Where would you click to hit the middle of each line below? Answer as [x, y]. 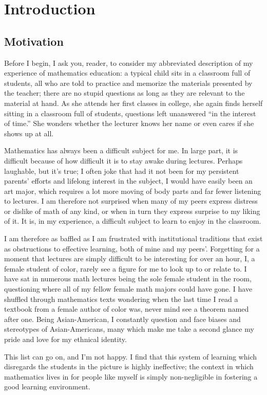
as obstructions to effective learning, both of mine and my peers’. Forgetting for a [132, 248]
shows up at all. [29, 133]
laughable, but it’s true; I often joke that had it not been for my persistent [122, 170]
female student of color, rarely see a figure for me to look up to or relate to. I [126, 268]
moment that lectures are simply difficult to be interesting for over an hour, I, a [130, 258]
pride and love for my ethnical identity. [65, 339]
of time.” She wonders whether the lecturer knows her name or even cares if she [129, 123]
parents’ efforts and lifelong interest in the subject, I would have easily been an [128, 181]
